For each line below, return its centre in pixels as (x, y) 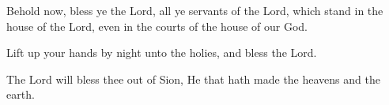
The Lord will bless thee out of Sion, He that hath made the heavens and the (193, 79)
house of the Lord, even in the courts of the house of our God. (157, 26)
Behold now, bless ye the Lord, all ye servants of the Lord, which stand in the (195, 10)
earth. (21, 94)
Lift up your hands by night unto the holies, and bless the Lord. (162, 52)
